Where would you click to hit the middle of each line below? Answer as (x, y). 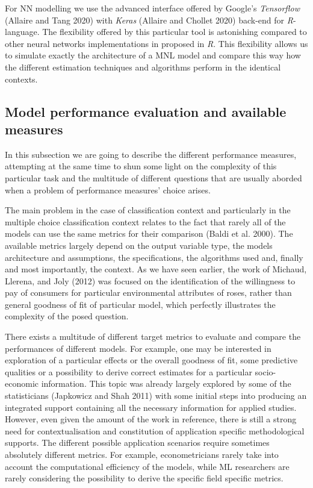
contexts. (21, 79)
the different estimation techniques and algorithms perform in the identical (143, 67)
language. (22, 32)
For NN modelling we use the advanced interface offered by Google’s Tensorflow (152, 8)
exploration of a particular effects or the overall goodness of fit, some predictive (151, 360)
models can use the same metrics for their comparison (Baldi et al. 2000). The (149, 233)
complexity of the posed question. (67, 316)
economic (22, 383)
